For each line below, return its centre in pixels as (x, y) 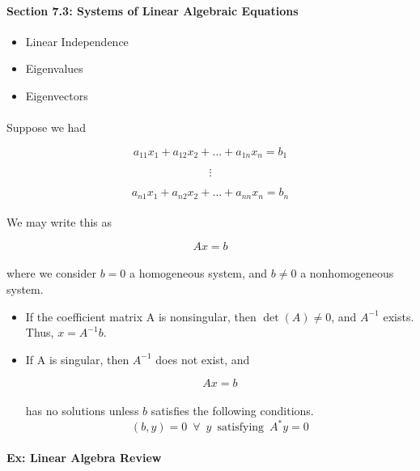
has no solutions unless (82, 411)
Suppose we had (47, 127)
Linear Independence (77, 41)
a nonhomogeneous (347, 273)
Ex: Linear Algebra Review (84, 457)
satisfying (241, 428)
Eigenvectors (57, 95)
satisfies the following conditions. (232, 411)
